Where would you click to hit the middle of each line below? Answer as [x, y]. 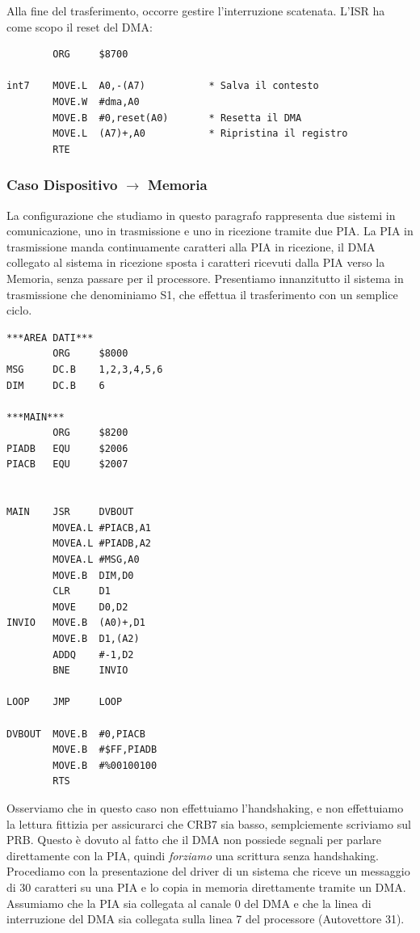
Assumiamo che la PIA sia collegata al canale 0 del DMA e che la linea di [189, 903]
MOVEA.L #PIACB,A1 [102, 528]
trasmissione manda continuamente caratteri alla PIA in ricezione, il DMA [191, 246]
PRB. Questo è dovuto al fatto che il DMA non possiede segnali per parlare [194, 840]
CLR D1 [82, 591]
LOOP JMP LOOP [65, 702]
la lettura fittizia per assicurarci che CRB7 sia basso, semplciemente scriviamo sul [209, 823]
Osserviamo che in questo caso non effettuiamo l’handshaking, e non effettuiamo [205, 807]
